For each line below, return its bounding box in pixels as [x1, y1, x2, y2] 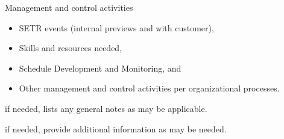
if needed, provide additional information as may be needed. [5, 122, 227, 135]
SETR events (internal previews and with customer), [19, 21, 214, 34]
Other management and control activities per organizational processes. [19, 82, 280, 94]
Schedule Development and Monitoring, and [19, 61, 181, 74]
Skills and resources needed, [19, 42, 122, 54]
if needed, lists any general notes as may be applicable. [5, 102, 207, 114]
